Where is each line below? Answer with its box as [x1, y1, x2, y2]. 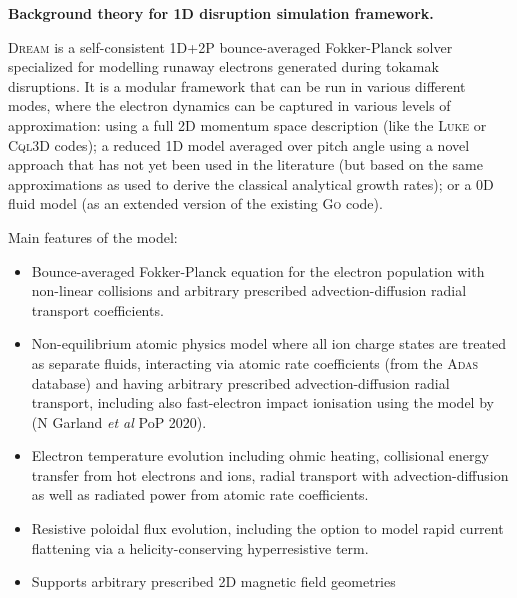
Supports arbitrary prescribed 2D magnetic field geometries [31, 571, 396, 592]
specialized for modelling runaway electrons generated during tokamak [8, 56, 439, 77]
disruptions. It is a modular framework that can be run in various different [8, 75, 466, 96]
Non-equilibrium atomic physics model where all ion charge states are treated [31, 333, 506, 354]
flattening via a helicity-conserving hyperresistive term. [31, 537, 369, 558]
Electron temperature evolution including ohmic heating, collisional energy [31, 445, 489, 466]
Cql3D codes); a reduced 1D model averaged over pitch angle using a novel [8, 134, 470, 155]
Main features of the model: [8, 226, 178, 247]
